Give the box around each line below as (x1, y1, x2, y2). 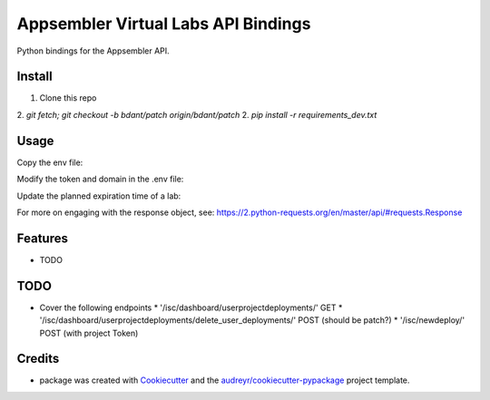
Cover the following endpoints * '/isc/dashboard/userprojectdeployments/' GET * (39, 302, 343, 313)
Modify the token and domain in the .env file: (16, 173, 184, 185)
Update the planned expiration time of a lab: (16, 190, 181, 201)
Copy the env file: (16, 157, 83, 168)
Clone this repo (39, 93, 97, 103)
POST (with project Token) (39, 327, 139, 338)
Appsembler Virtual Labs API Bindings (16, 14, 311, 34)
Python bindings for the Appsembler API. (16, 45, 170, 56)
